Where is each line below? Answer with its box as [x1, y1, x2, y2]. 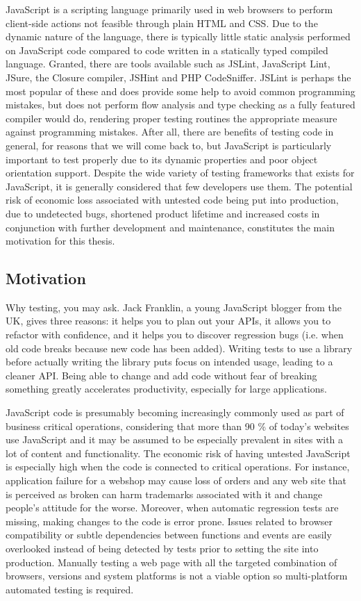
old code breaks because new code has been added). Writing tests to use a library [6, 340, 353, 355]
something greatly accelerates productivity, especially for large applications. [6, 381, 327, 396]
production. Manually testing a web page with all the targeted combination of [6, 554, 337, 569]
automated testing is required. [6, 582, 134, 596]
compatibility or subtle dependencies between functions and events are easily [6, 527, 332, 542]
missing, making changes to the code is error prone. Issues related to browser [6, 513, 333, 528]
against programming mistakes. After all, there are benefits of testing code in [6, 124, 334, 139]
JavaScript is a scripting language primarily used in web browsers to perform [6, 2, 333, 16]
